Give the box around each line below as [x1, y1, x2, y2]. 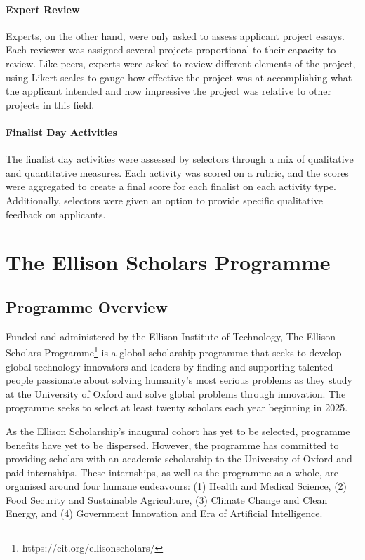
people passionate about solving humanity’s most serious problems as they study [6, 373, 352, 387]
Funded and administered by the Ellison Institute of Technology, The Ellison [6, 328, 336, 343]
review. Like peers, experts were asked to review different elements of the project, [6, 55, 356, 70]
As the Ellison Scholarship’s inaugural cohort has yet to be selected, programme [6, 423, 350, 438]
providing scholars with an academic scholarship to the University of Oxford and [6, 451, 352, 466]
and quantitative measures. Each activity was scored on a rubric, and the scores [6, 165, 349, 180]
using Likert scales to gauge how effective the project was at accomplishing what [6, 69, 352, 84]
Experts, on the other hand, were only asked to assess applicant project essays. [6, 28, 345, 43]
